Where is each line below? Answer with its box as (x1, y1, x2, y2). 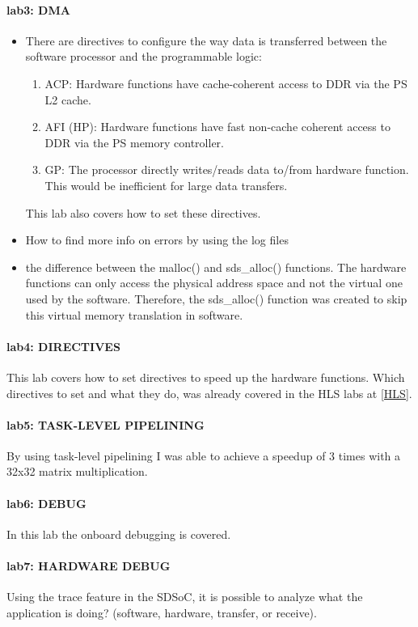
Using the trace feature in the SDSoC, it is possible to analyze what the (6, 588, 363, 605)
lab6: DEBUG (6, 494, 87, 511)
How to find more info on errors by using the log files (25, 231, 289, 248)
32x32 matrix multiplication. (6, 463, 148, 480)
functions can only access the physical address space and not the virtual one (25, 274, 403, 291)
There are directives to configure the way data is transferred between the (25, 32, 387, 49)
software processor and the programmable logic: (25, 48, 262, 65)
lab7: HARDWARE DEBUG (6, 557, 171, 574)
